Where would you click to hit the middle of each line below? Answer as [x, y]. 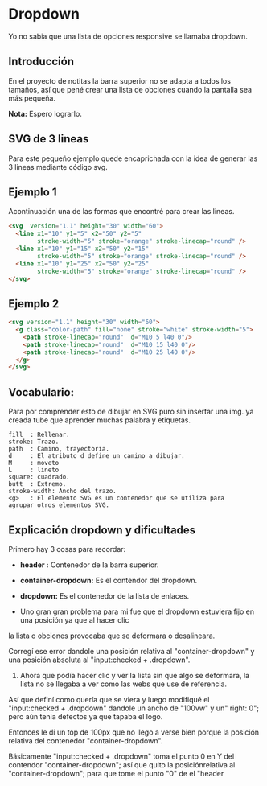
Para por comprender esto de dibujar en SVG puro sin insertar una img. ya [131, 412]
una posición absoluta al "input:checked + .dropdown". [99, 660]
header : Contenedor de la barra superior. [89, 565]
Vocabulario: [41, 392]
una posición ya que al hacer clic [74, 619]
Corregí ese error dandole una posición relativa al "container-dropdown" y [131, 651]
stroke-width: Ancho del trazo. [62, 492]
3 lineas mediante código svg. [58, 167]
